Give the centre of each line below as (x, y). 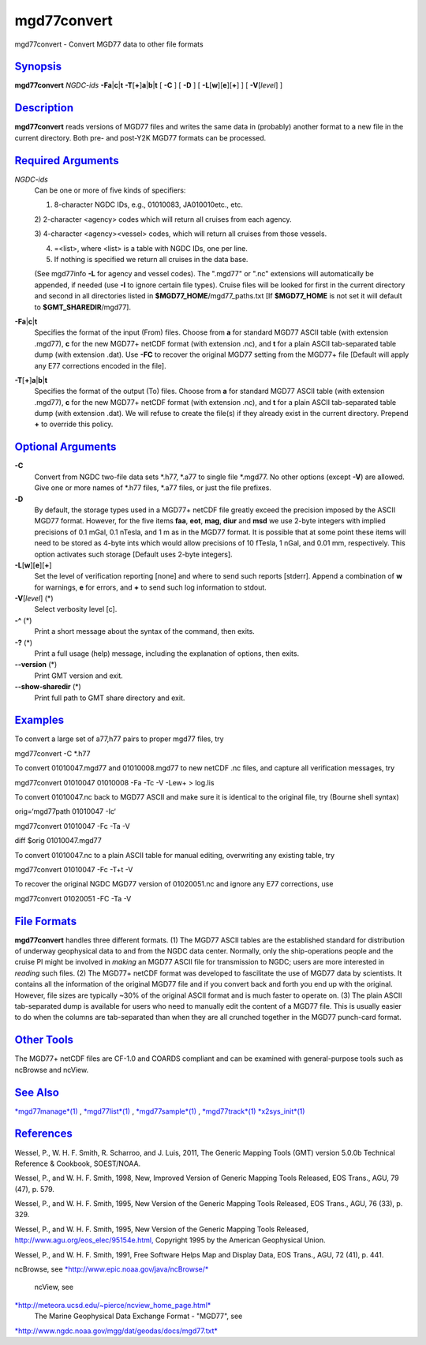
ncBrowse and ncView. (52, 1070)
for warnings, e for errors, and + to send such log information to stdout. (151, 587)
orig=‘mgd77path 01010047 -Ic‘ (65, 811)
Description (44, 108)
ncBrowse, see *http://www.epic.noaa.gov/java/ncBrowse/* (112, 1269)
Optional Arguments (65, 447)
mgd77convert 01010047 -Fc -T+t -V (74, 869)
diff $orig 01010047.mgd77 (58, 841)
